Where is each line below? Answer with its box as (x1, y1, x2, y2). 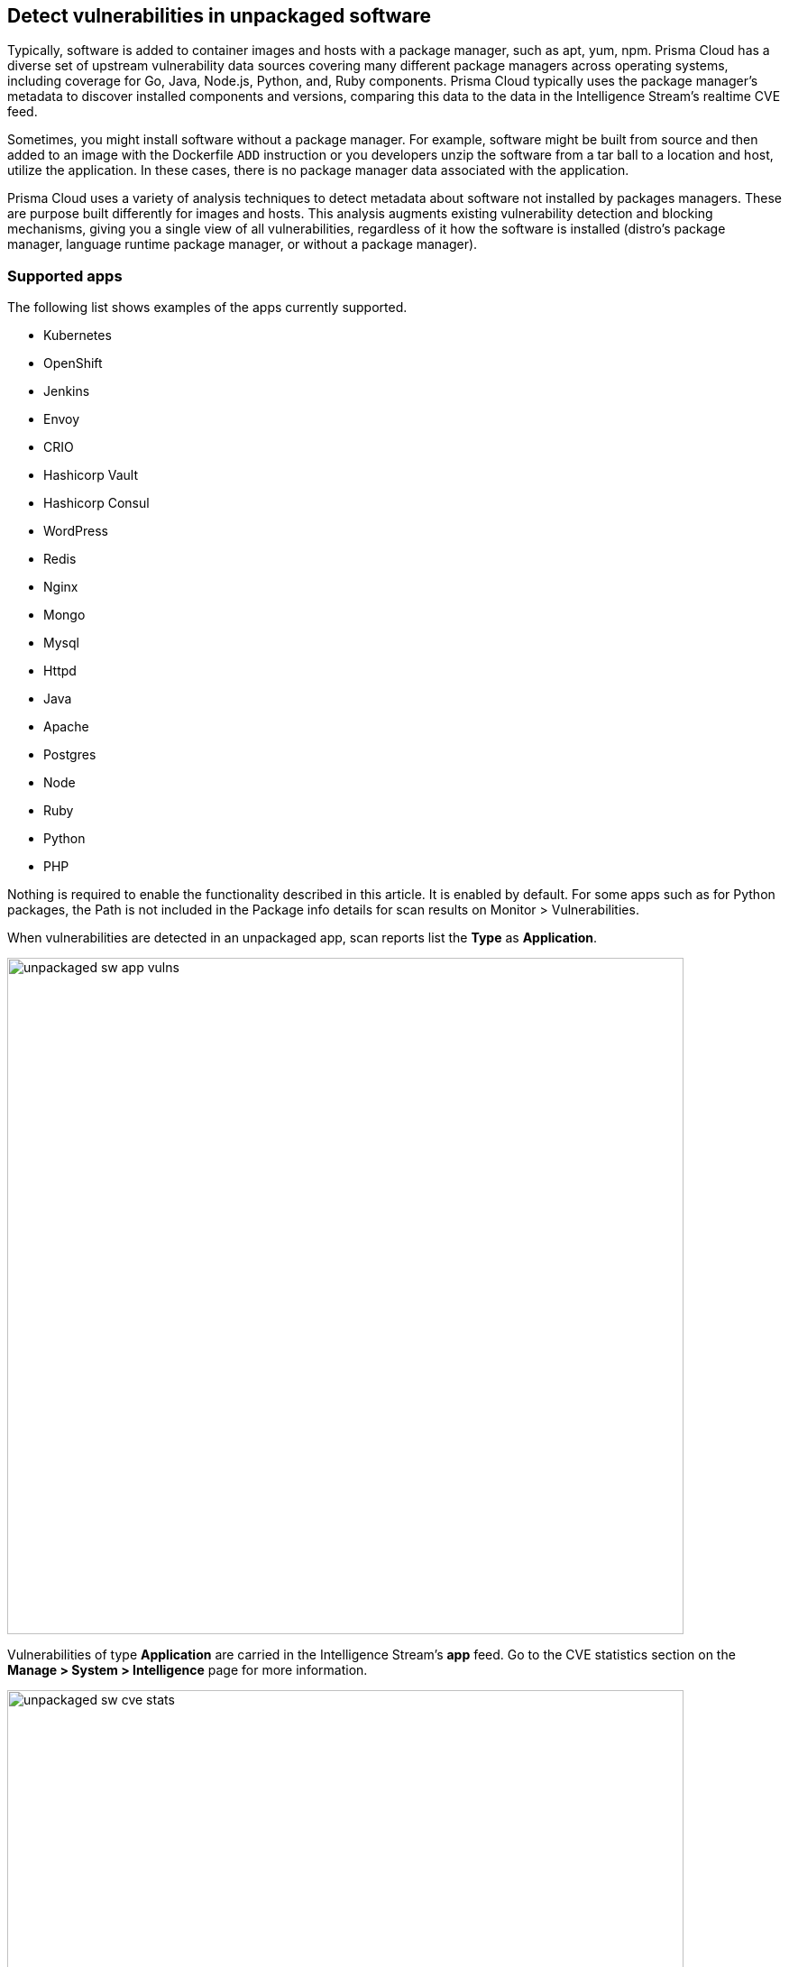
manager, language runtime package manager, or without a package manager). (7, 236, 478, 253)
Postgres (43, 747, 96, 763)
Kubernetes (43, 327, 112, 344)
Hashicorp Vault (43, 467, 138, 483)
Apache (43, 719, 89, 735)
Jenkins (43, 383, 90, 400)
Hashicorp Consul (43, 495, 150, 511)
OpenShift (43, 355, 103, 372)
